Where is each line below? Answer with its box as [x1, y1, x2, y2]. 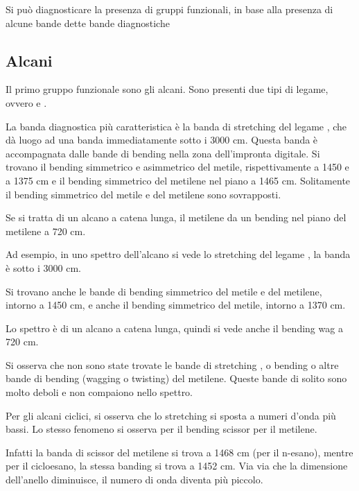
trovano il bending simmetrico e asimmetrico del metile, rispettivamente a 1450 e [6, 160, 349, 174]
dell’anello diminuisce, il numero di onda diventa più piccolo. [6, 472, 263, 487]
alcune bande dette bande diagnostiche [6, 15, 170, 30]
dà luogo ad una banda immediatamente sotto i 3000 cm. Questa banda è [6, 132, 318, 147]
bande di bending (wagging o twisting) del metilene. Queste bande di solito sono [6, 371, 347, 386]
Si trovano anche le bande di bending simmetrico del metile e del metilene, [6, 284, 322, 298]
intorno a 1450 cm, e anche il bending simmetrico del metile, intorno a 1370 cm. [6, 298, 346, 312]
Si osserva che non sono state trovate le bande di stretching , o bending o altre [6, 357, 339, 372]
